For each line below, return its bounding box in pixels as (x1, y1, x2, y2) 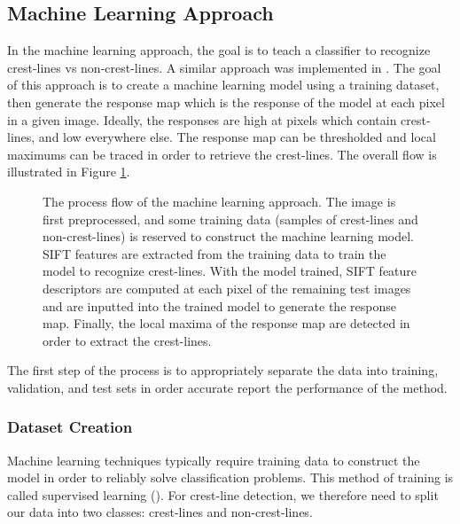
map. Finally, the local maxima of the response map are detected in (43, 314, 410, 332)
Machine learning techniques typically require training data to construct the (7, 450, 420, 469)
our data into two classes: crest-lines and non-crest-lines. (7, 503, 313, 521)
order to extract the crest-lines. (43, 331, 212, 349)
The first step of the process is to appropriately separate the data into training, (7, 361, 439, 379)
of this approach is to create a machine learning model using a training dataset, (7, 75, 440, 94)
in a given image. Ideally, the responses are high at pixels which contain (7, 110, 397, 129)
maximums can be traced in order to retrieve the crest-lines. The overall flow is (7, 145, 437, 163)
